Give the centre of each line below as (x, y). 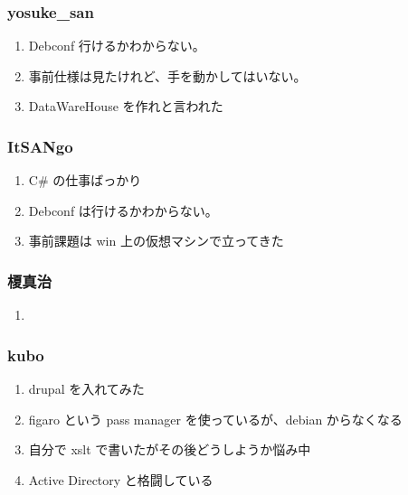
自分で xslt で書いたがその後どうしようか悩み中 (170, 449)
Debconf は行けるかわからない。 (123, 210)
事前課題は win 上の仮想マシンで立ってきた (156, 241)
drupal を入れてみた (86, 389)
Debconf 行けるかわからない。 (117, 46)
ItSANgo (40, 146)
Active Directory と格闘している (121, 479)
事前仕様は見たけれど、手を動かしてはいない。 (167, 75)
